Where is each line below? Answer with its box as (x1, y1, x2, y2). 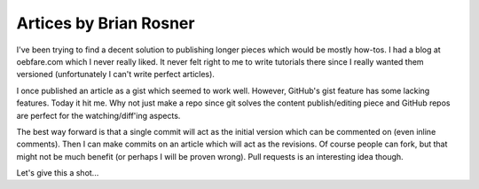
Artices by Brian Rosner (16, 13, 195, 33)
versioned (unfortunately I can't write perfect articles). (16, 69, 215, 80)
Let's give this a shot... (16, 168, 99, 178)
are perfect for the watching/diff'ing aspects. (16, 110, 181, 121)
